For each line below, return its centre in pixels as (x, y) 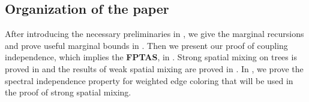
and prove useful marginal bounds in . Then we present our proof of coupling (146, 45)
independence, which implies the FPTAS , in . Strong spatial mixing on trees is (151, 57)
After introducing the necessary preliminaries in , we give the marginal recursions (154, 34)
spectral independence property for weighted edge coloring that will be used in (149, 80)
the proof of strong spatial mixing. (68, 92)
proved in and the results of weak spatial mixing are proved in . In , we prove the (154, 68)
